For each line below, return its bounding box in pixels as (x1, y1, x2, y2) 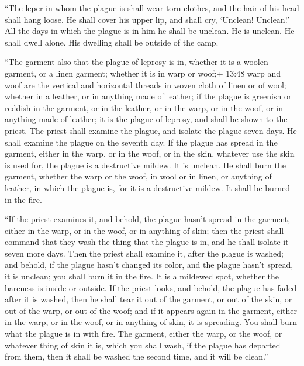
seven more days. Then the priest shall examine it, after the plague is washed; (5, 247, 284, 259)
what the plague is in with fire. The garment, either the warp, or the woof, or (5, 327, 282, 340)
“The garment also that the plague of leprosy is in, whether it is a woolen (5, 56, 268, 68)
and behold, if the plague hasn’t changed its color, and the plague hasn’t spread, (5, 258, 293, 271)
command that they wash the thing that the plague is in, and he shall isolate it (5, 236, 289, 248)
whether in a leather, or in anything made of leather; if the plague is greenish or (5, 90, 292, 102)
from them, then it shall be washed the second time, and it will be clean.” (5, 350, 268, 362)
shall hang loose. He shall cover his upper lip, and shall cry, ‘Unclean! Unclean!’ (5, 13, 290, 25)
